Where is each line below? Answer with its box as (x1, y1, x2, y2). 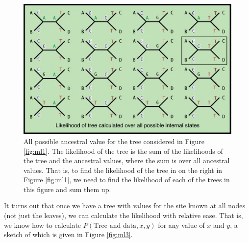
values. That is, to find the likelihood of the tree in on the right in (24, 165, 223, 175)
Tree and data (93, 222, 137, 229)
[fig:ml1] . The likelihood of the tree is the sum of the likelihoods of (24, 146, 223, 156)
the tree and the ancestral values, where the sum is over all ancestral (24, 155, 230, 166)
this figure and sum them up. (24, 184, 111, 194)
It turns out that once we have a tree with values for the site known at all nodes (4, 200, 245, 211)
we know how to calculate (4, 219, 81, 230)
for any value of (158, 219, 205, 230)
